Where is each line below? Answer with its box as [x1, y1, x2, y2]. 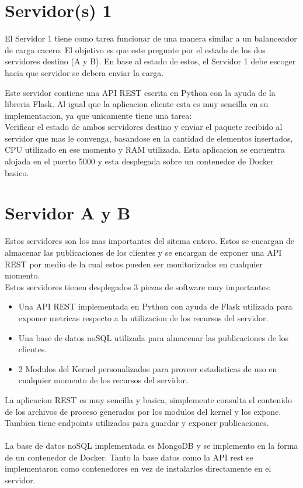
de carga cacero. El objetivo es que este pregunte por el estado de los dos [5, 43, 266, 56]
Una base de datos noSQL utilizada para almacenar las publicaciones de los [18, 331, 289, 343]
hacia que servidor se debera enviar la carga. [5, 66, 164, 78]
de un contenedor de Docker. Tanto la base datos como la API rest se [5, 451, 253, 463]
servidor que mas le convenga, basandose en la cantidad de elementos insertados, [5, 132, 293, 144]
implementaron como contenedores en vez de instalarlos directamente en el [5, 462, 271, 475]
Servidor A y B [5, 201, 131, 225]
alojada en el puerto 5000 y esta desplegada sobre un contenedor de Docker [5, 155, 274, 167]
